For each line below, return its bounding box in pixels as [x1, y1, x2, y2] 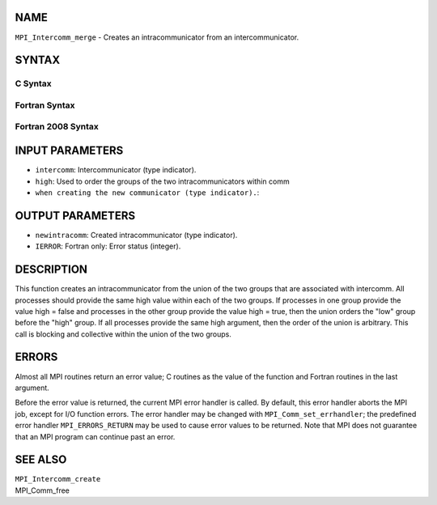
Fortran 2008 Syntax [15, 121, 99, 133]
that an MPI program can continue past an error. [15, 431, 176, 441]
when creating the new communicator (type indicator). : [35, 187, 260, 197]
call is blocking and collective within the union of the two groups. [15, 329, 232, 339]
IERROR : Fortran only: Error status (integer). [35, 241, 181, 251]
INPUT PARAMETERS [15, 144, 124, 158]
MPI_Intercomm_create [15, 474, 101, 484]
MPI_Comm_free [15, 486, 70, 495]
